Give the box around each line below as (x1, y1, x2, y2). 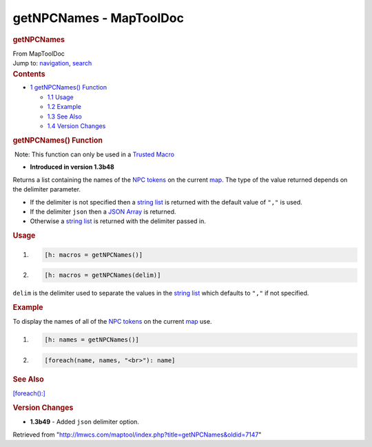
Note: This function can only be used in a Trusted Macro (14, 150, 175, 158)
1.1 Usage (47, 93, 74, 101)
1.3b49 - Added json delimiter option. (30, 417, 139, 426)
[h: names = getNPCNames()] (44, 336, 139, 344)
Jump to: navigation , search (12, 59, 92, 67)
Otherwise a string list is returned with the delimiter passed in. (30, 217, 207, 225)
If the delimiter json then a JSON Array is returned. (30, 207, 176, 216)
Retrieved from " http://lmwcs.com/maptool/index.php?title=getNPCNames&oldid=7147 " (12, 430, 262, 439)
